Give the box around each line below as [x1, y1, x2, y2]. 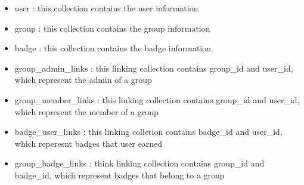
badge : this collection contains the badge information [14, 42, 212, 54]
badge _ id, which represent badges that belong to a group [14, 168, 225, 181]
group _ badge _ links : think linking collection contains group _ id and [14, 157, 265, 169]
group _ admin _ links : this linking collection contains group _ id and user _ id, [14, 61, 293, 74]
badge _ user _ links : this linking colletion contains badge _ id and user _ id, [14, 125, 283, 138]
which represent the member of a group [14, 105, 159, 118]
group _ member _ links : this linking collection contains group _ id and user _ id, [14, 93, 300, 106]
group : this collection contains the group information [14, 21, 210, 34]
